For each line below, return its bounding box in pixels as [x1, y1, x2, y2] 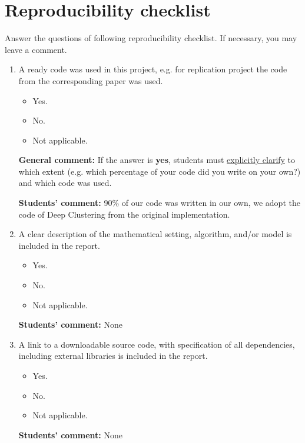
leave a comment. [5, 43, 67, 55]
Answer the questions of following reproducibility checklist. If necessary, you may [5, 32, 297, 44]
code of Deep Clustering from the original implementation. [18, 208, 230, 220]
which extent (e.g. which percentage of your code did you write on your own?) [18, 165, 301, 177]
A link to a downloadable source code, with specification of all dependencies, [18, 338, 295, 350]
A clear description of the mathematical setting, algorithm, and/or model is [18, 228, 292, 240]
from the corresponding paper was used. [18, 74, 163, 86]
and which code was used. [18, 176, 112, 189]
